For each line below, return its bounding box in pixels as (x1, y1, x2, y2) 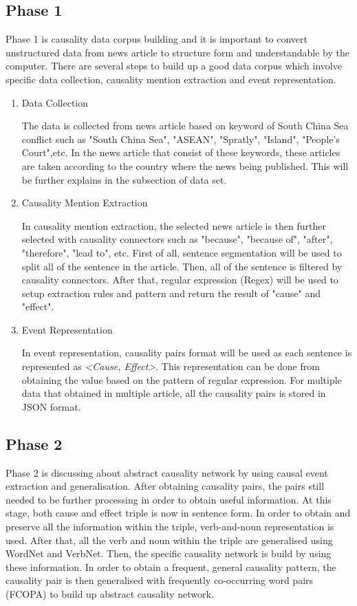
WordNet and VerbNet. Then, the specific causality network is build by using (6, 546, 332, 561)
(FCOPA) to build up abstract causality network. (6, 587, 214, 600)
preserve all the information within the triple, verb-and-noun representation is (6, 519, 334, 534)
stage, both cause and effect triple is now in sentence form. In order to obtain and (6, 506, 351, 520)
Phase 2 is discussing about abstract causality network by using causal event (6, 465, 328, 479)
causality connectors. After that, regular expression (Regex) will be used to (21, 272, 338, 287)
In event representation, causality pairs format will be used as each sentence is (21, 345, 352, 360)
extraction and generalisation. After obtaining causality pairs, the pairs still (6, 479, 325, 493)
